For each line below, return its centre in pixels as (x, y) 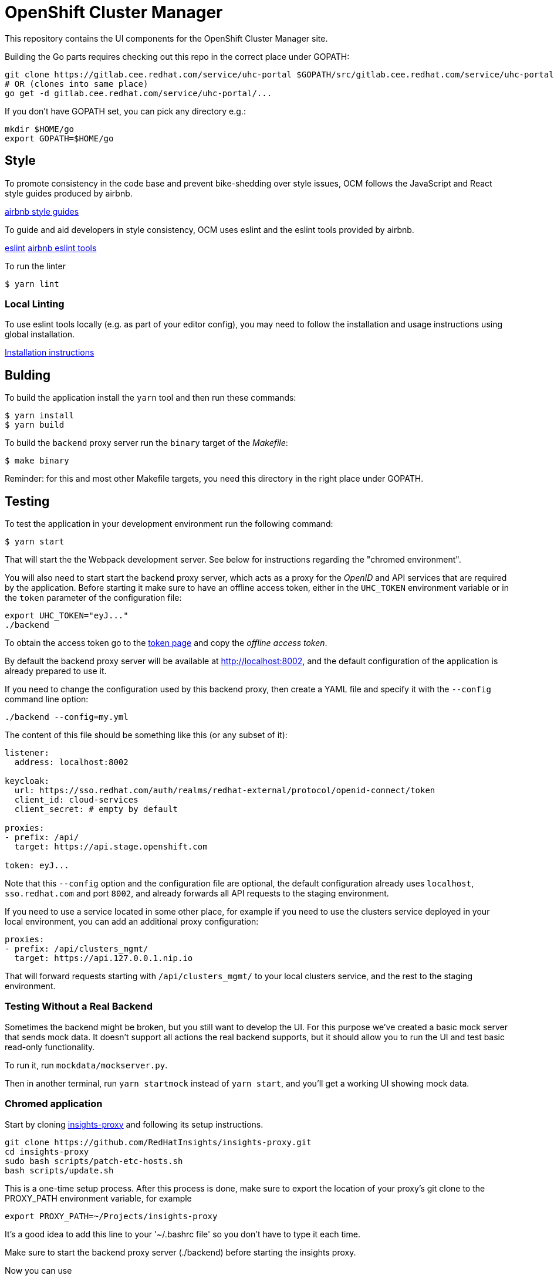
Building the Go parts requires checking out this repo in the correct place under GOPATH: (177, 56)
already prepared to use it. (56, 671)
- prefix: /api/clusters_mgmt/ (77, 949)
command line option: (47, 699)
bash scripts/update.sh (59, 1170)
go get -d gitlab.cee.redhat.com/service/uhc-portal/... (138, 93)
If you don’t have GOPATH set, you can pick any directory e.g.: (125, 111)
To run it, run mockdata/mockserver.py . (86, 1065)
